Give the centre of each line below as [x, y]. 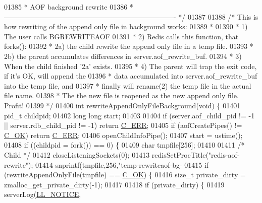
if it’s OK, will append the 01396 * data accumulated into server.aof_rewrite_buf [131, 76]
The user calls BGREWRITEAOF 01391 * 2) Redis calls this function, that [121, 36]
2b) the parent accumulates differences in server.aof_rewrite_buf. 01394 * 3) [123, 56]
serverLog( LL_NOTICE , [43, 194]
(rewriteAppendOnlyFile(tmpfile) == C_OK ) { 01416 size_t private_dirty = [125, 175]
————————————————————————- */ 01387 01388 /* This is [131, 16]
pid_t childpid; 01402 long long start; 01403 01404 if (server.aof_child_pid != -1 [129, 115]
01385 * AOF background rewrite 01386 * [69, 7]
